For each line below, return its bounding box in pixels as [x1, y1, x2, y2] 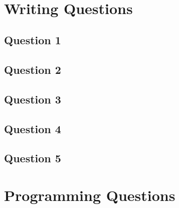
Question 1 [4, 32, 61, 48]
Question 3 [4, 91, 61, 107]
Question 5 [4, 150, 61, 166]
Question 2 [4, 62, 61, 77]
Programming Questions [4, 185, 175, 205]
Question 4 [4, 121, 61, 136]
